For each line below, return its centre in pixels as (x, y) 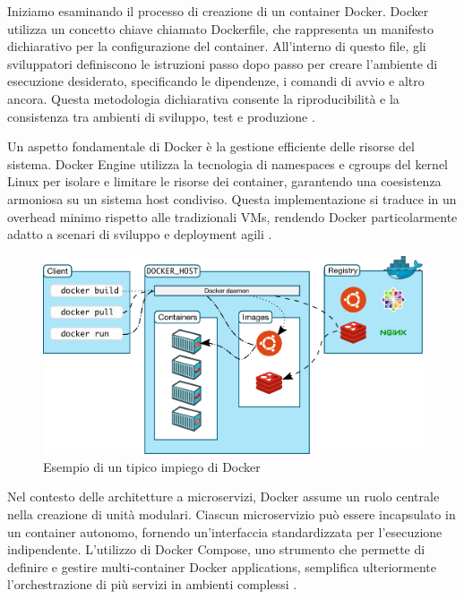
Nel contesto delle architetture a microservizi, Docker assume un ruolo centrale (223, 496)
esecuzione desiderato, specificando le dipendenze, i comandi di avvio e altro (216, 81)
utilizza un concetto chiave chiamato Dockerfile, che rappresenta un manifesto (221, 28)
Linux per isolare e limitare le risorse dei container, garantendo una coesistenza (224, 181)
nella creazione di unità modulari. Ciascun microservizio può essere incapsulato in (232, 513)
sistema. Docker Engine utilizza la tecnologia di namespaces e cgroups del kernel (228, 163)
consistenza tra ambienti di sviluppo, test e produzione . (161, 116)
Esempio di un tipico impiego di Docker (152, 466)
